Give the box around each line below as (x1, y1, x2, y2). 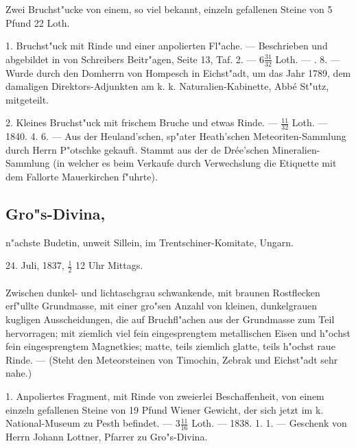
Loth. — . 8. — (275, 51, 340, 66)
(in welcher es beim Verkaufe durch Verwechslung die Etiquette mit (53, 156, 337, 170)
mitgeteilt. (5, 92, 49, 106)
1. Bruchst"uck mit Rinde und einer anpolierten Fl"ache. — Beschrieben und (5, 38, 328, 53)
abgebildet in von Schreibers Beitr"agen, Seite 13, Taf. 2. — (5, 51, 257, 66)
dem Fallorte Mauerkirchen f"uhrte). (5, 169, 158, 183)
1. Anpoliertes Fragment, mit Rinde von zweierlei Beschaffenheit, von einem (5, 388, 324, 403)
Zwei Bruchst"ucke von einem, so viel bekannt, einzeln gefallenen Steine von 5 (5, 2, 333, 16)
